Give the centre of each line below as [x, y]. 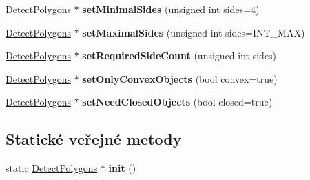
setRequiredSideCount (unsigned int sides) [179, 56]
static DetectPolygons [52, 168]
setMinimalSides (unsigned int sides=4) [171, 9]
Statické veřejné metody [94, 139]
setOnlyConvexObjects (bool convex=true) [180, 78]
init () [122, 168]
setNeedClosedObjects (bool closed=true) [177, 102]
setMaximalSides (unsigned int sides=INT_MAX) [194, 32]
